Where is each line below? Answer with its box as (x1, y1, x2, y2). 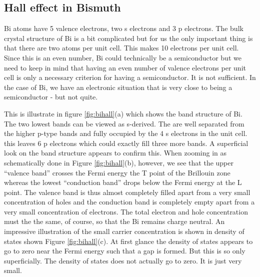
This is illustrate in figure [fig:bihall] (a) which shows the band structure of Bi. (4, 108, 242, 118)
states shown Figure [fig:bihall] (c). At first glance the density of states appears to (4, 235, 253, 246)
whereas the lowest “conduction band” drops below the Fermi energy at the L (4, 177, 242, 187)
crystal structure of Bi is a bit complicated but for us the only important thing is (4, 32, 253, 43)
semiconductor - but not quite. (4, 91, 98, 102)
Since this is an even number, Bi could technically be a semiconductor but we (4, 52, 241, 62)
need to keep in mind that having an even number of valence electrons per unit (4, 62, 246, 72)
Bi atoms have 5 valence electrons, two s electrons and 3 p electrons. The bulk (4, 23, 243, 33)
